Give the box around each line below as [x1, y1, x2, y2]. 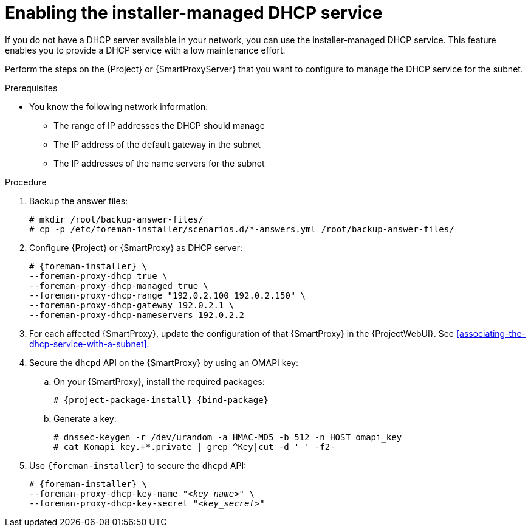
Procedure [5, 176, 47, 187]
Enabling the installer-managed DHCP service [5, 2, 383, 23]
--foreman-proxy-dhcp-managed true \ [29, 280, 209, 291]
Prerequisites [5, 82, 58, 93]
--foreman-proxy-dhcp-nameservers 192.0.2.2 [29, 309, 245, 320]
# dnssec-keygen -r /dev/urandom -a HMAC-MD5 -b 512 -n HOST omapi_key [53, 432, 402, 442]
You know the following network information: [29, 101, 208, 112]
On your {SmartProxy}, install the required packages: [53, 376, 265, 387]
